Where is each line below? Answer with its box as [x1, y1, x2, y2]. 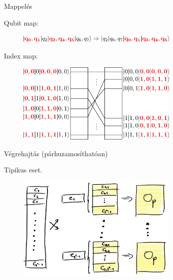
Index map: [4, 50, 38, 60]
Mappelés [4, 1, 32, 11]
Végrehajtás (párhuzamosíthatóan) [4, 148, 108, 158]
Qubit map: [4, 17, 39, 28]
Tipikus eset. [4, 165, 43, 175]
